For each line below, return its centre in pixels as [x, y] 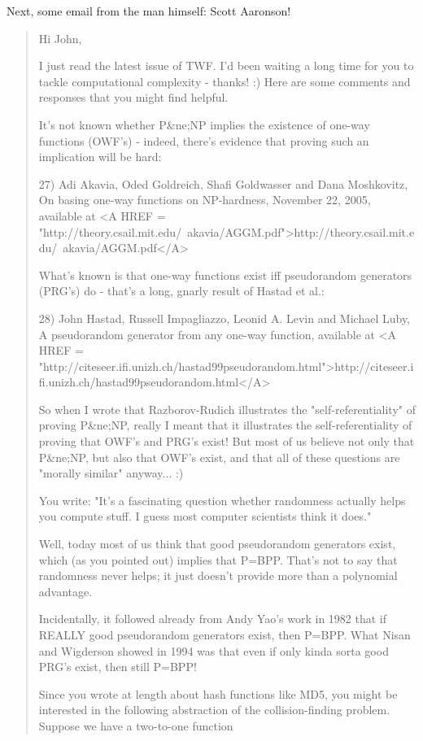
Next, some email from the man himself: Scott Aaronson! [149, 11]
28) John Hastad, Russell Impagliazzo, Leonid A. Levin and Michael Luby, [225, 318]
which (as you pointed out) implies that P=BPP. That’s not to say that [218, 559]
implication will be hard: [100, 157]
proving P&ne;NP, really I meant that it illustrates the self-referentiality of [225, 425]
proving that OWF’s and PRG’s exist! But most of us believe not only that [227, 441]
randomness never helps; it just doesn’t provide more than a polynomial [218, 575]
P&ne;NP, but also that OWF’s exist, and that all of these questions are [219, 457]
